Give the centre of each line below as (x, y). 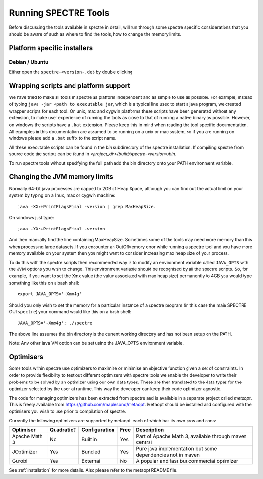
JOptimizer (25, 452)
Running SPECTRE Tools (59, 13)
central (144, 442)
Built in (89, 440)
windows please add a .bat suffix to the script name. (63, 138)
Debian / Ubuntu (29, 62)
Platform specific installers (51, 48)
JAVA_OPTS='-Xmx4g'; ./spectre (55, 323)
